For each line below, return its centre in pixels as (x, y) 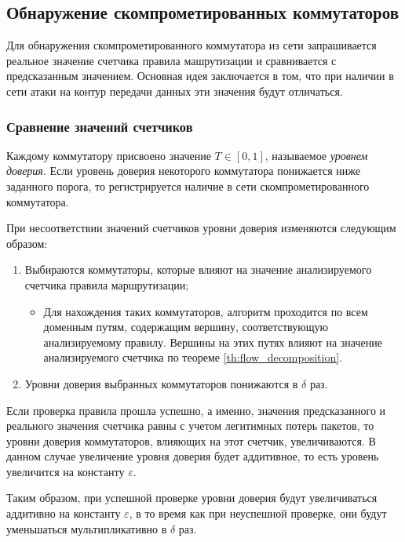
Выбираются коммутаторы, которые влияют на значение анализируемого (198, 269)
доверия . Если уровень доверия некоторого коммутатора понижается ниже (184, 171)
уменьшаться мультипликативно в (87, 528)
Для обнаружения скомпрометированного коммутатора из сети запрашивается (192, 45)
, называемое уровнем (316, 155)
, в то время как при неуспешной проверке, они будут (258, 513)
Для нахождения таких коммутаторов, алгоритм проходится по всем (206, 311)
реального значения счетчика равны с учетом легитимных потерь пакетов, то (190, 426)
